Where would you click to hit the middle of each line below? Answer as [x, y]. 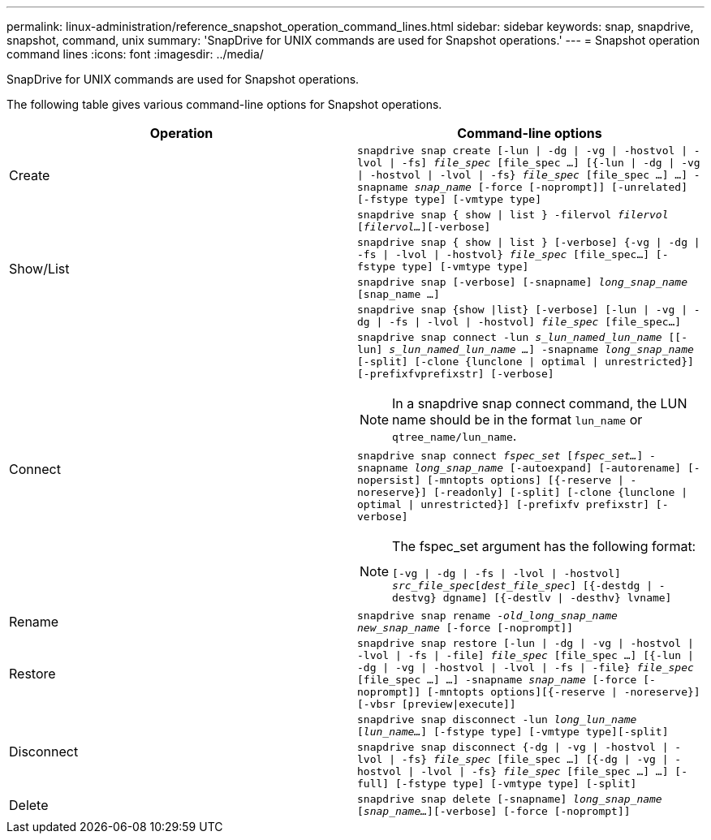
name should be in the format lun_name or [517, 420]
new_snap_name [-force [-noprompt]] [465, 628]
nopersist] [389, 480]
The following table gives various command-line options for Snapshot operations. [224, 104]
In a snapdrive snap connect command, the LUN [540, 403]
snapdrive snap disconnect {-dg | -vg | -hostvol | [513, 747]
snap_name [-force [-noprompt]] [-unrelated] [551, 187]
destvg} [414, 598]
